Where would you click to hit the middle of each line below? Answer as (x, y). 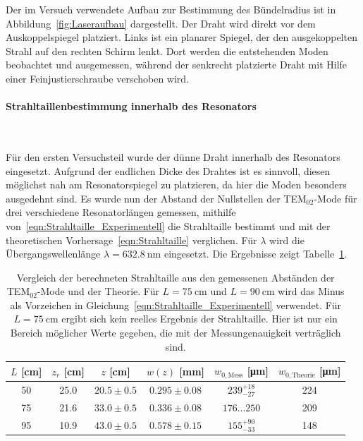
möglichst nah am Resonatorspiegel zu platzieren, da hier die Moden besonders (176, 185)
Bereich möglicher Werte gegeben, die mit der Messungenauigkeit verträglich (176, 333)
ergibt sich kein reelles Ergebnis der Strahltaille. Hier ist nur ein (199, 319)
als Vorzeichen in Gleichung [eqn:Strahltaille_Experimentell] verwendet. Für (176, 304)
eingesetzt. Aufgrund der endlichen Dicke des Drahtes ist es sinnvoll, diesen (168, 170)
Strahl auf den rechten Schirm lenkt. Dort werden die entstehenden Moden (167, 50)
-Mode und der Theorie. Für (98, 291)
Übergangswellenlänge (53, 254)
